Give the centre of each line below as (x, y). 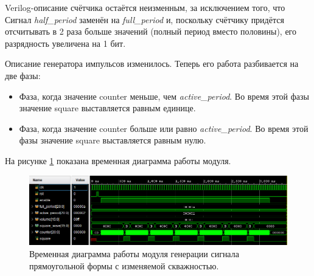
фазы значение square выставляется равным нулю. (113, 140)
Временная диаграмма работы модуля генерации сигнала (134, 254)
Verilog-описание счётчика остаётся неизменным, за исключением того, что (145, 7)
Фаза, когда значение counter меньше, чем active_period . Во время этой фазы (164, 96)
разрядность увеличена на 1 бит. (65, 43)
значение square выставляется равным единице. (107, 108)
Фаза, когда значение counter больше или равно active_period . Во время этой (164, 128)
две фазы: (23, 75)
